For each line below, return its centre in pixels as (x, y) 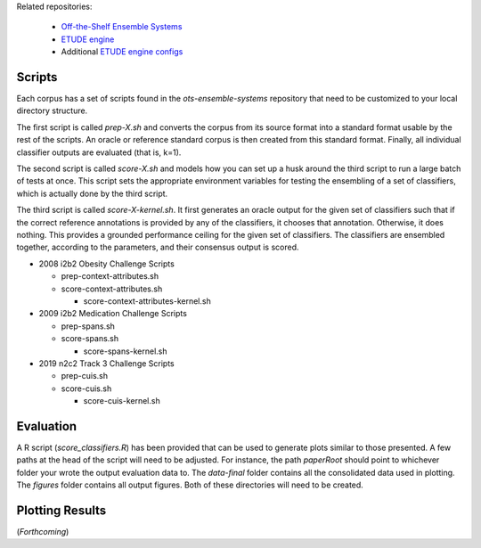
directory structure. (52, 110)
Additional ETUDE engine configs (122, 52)
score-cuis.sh (86, 389)
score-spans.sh (90, 339)
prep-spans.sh (88, 326)
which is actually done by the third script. (92, 193)
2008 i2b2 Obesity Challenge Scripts (107, 264)
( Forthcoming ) (43, 532)
